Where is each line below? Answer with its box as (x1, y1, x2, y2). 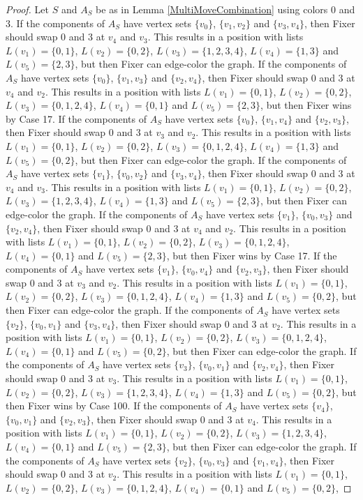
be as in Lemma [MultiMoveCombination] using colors (96, 2, 328, 16)
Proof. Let (6, 2, 49, 16)
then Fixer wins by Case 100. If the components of (6, 398, 222, 413)
